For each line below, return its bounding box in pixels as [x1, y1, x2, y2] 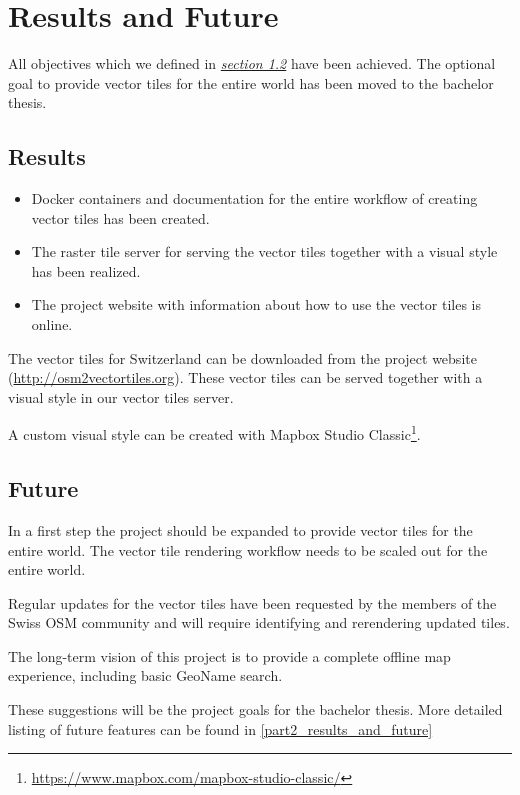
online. [31, 314, 73, 335]
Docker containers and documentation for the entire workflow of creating [31, 188, 478, 209]
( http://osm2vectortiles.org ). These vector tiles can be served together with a [8, 367, 483, 388]
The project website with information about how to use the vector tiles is [31, 294, 481, 315]
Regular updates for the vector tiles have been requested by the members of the [8, 592, 497, 613]
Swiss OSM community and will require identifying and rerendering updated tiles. [8, 612, 510, 633]
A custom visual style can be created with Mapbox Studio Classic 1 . [8, 421, 421, 445]
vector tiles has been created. [31, 207, 210, 228]
